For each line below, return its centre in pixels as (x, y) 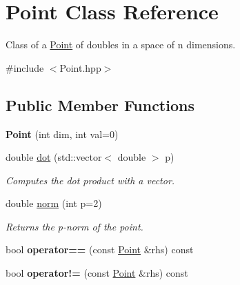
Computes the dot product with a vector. (90, 180)
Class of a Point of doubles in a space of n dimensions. (121, 45)
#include (25, 67)
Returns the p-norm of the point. (74, 226)
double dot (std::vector (54, 157)
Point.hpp (80, 67)
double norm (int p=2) (54, 203)
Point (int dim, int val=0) (62, 134)
